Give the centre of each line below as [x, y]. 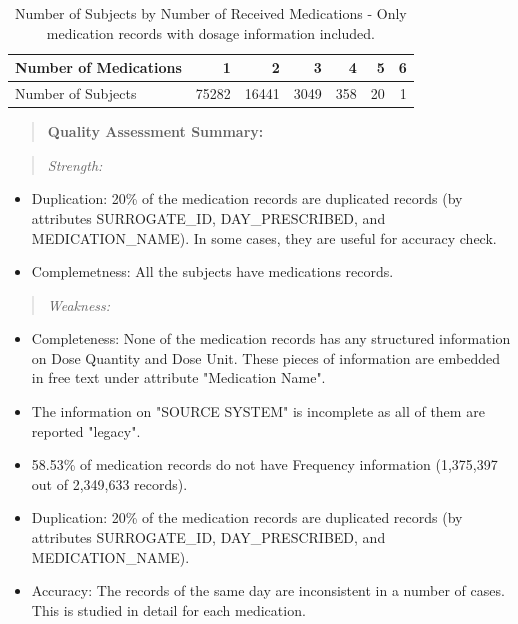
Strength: [75, 164]
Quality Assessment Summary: [155, 131]
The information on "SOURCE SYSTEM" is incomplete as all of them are [258, 411]
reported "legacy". [86, 430]
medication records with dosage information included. [210, 32]
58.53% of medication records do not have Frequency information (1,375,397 [264, 464]
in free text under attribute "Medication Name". [178, 377]
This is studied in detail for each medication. [168, 609]
